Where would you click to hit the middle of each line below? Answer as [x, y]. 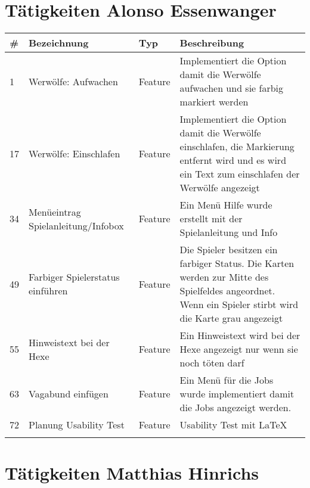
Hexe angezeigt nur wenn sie [239, 349]
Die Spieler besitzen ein [229, 250]
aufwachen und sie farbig [232, 88]
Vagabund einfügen [69, 394]
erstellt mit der [211, 219]
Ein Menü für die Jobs [227, 380]
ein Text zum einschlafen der [240, 174]
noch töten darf [212, 363]
